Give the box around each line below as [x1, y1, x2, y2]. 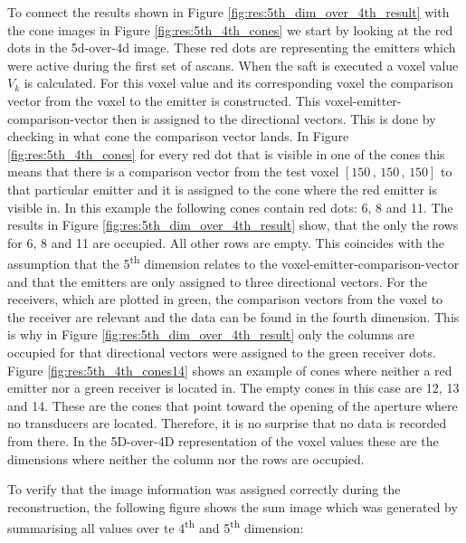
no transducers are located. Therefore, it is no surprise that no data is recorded [7, 414, 447, 433]
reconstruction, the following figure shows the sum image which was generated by [7, 497, 458, 516]
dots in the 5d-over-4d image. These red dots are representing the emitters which [7, 38, 456, 57]
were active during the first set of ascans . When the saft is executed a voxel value [7, 55, 459, 74]
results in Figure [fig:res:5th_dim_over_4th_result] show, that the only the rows [7, 215, 459, 234]
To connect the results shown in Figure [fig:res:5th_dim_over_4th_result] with [7, 3, 450, 21]
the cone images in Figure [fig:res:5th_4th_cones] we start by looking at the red [7, 20, 453, 39]
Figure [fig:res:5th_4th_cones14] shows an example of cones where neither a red [7, 360, 452, 379]
